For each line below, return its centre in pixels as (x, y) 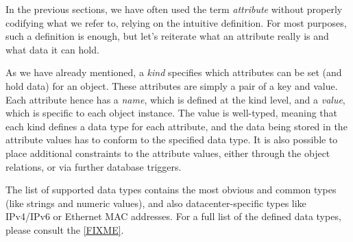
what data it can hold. (52, 49)
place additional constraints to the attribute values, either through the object (168, 153)
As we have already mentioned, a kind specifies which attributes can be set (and (174, 72)
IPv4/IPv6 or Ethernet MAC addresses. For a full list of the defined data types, (173, 216)
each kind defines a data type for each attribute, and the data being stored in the (176, 126)
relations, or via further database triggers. (94, 166)
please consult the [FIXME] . (65, 229)
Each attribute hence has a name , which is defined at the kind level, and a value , (175, 99)
